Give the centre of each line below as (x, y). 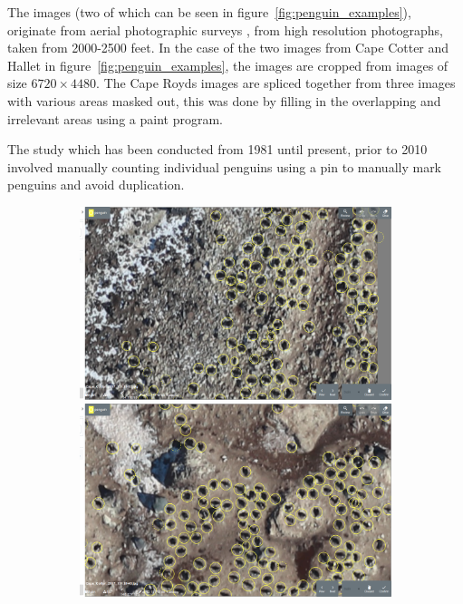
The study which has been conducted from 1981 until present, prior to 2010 (217, 149)
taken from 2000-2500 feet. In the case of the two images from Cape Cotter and (228, 48)
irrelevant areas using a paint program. (115, 118)
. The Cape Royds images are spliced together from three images (276, 83)
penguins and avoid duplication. (96, 185)
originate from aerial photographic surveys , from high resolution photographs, (225, 29)
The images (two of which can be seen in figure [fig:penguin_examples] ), (209, 12)
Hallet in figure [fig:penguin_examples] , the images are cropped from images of (228, 65)
